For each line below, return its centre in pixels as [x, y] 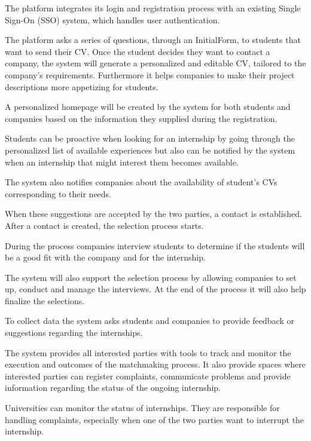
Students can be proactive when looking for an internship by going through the [150, 138]
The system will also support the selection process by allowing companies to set [151, 277]
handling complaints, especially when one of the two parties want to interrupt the [155, 419]
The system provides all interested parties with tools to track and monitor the [148, 352]
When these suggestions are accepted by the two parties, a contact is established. [153, 214]
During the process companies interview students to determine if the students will [155, 245]
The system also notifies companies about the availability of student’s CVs [141, 182]
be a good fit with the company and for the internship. [105, 257]
